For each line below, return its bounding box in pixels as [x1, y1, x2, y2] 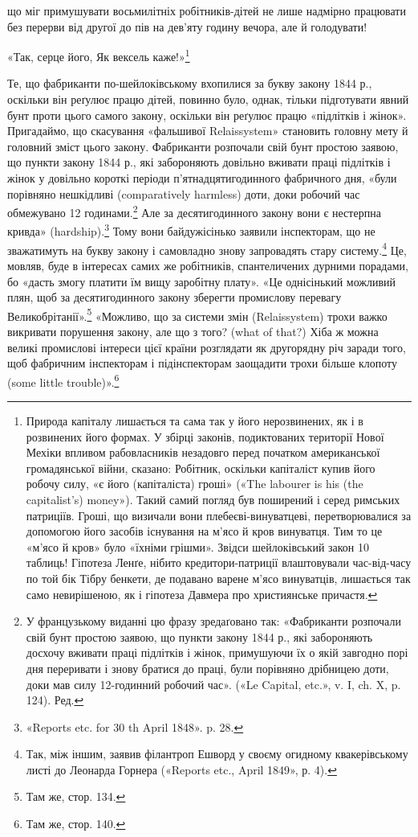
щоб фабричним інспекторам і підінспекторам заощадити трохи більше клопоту [7, 355, 398, 371]
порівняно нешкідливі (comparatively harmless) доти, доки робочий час [7, 185, 360, 202]
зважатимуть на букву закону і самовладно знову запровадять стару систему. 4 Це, [7, 239, 407, 258]
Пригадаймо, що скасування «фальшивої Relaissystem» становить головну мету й [7, 122, 408, 139]
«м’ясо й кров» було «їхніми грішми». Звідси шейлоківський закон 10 [26, 538, 370, 555]
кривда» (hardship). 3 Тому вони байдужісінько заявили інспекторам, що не [7, 220, 375, 240]
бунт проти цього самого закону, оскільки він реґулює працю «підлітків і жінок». [7, 106, 407, 123]
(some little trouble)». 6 [7, 371, 120, 390]
